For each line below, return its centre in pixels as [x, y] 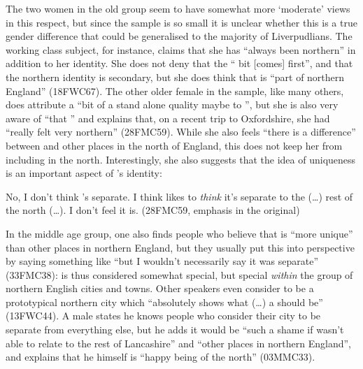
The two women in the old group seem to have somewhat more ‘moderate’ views [178, 8]
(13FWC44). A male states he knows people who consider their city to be [163, 316]
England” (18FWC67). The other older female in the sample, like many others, [175, 91]
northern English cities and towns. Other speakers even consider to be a [160, 288]
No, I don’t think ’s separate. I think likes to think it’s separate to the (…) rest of [179, 196]
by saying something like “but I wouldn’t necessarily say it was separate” [162, 261]
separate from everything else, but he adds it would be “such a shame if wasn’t [175, 330]
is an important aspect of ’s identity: [84, 173]
